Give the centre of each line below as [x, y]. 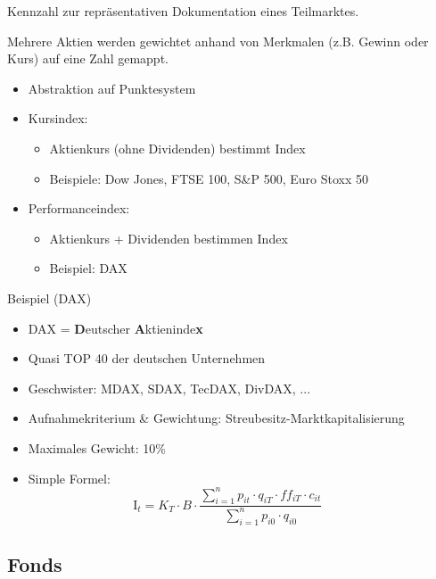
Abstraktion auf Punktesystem [112, 88]
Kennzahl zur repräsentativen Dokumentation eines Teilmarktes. [183, 11]
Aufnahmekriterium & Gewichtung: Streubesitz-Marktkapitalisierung [216, 418]
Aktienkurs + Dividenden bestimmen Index [169, 238]
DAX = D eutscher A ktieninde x [115, 328]
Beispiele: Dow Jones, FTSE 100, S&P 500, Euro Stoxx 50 [209, 178]
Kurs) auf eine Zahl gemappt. [88, 58]
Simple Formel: [69, 478]
